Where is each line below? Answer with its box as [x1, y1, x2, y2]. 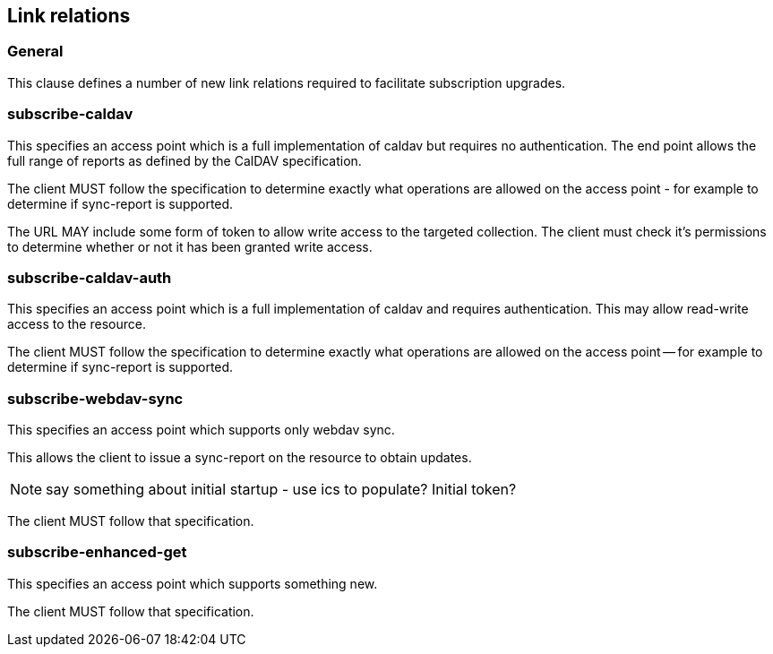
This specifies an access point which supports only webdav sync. [7, 422, 395, 438]
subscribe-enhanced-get [7, 543, 187, 562]
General [7, 42, 64, 61]
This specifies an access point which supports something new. [7, 575, 378, 591]
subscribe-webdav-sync [7, 389, 184, 408]
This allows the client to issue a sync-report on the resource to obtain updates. [7, 450, 472, 466]
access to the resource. [7, 316, 146, 332]
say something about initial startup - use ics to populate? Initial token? [46, 480, 517, 499]
